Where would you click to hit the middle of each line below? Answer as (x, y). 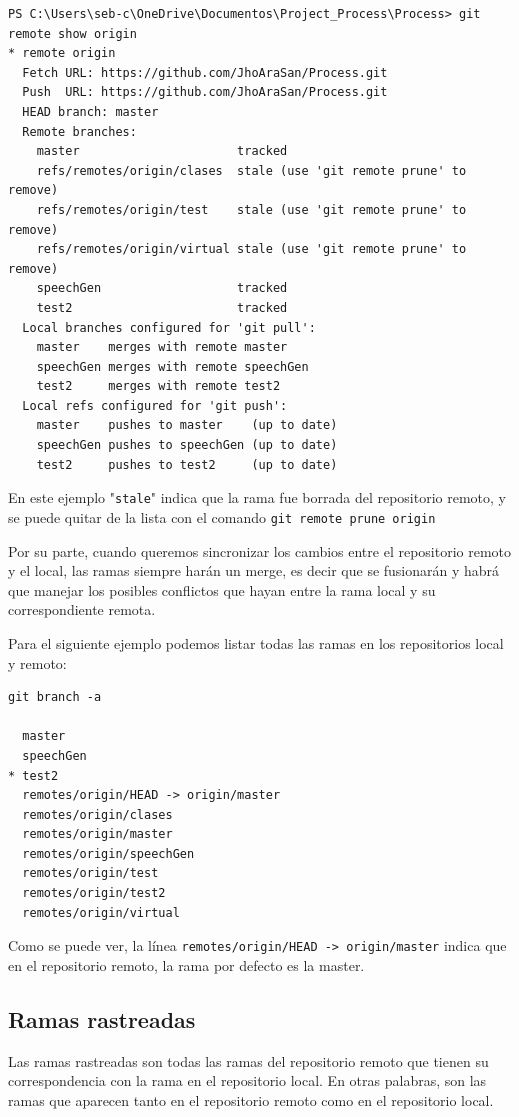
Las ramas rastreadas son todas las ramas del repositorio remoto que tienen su (248, 1060)
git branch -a (55, 697)
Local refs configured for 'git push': (155, 405)
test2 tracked (162, 307)
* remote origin (62, 53)
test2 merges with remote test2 (158, 386)
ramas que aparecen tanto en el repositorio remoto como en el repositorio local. (251, 1099)
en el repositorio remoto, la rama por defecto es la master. (186, 964)
